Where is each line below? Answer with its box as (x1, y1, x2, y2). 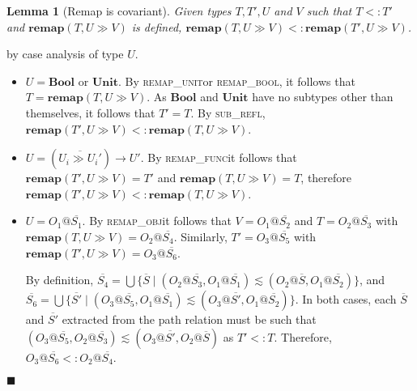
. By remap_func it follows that (140, 149, 297, 166)
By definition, (25, 271, 94, 288)
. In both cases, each (295, 291, 397, 308)
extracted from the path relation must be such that (62, 311, 317, 328)
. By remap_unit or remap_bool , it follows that (117, 72, 355, 89)
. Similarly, (173, 227, 228, 244)
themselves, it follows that (25, 104, 155, 121)
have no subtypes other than (252, 88, 394, 105)
